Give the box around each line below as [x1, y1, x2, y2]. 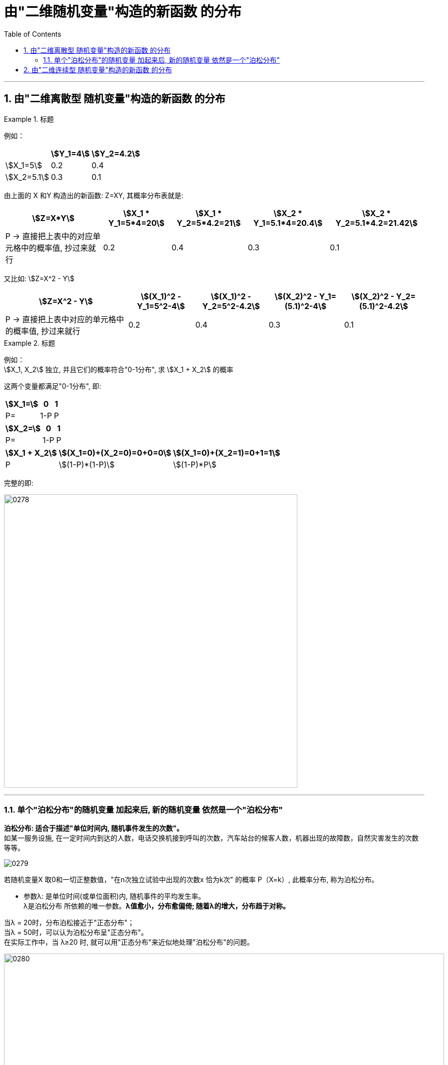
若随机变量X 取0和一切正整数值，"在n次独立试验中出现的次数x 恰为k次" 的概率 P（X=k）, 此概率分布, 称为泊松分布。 [4, 875, 379, 884]
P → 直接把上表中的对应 [5, 231, 93, 241]
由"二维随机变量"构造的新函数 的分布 [4, 3, 242, 20]
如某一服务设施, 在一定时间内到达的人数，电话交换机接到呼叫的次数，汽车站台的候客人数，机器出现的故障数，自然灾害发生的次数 [4, 834, 419, 843]
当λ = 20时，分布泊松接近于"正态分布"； [4, 918, 134, 927]
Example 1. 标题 [4, 114, 54, 123]
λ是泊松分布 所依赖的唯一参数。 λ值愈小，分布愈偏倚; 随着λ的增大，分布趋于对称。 [23, 902, 290, 910]
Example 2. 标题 [4, 338, 55, 347]
